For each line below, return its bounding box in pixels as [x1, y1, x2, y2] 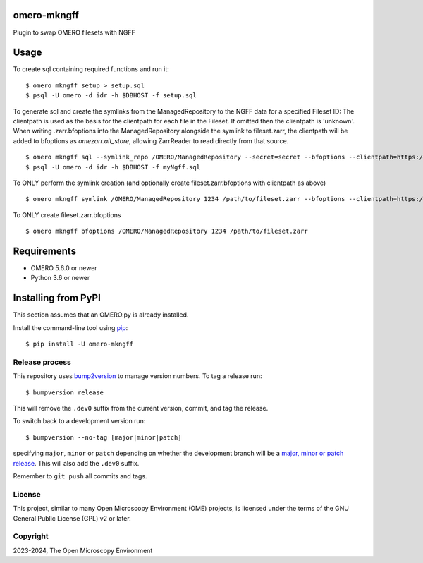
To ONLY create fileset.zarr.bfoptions [13, 210, 121, 219]
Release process [13, 357, 72, 367]
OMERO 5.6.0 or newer [30, 264, 98, 272]
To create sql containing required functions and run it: [13, 65, 169, 73]
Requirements [13, 245, 77, 257]
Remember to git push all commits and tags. [13, 471, 147, 480]
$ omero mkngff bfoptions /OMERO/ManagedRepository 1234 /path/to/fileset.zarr [25, 227, 308, 236]
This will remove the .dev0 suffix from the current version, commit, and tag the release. [13, 404, 269, 413]
